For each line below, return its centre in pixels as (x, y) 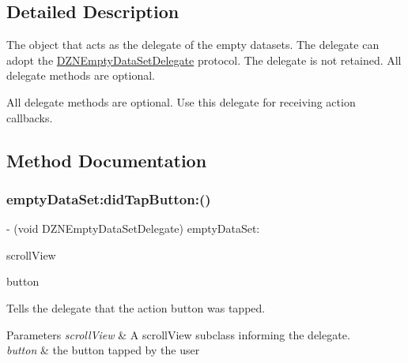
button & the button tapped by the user (103, 350)
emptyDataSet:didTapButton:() (109, 198)
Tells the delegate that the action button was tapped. (136, 307)
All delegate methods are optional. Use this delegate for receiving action (181, 101)
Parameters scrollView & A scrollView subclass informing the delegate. (178, 334)
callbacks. (30, 117)
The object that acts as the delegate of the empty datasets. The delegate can (193, 45)
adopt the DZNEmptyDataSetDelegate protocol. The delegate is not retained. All (204, 60)
